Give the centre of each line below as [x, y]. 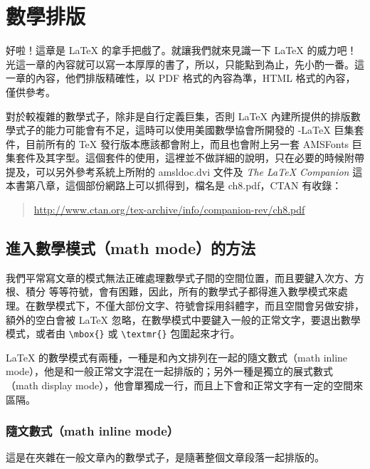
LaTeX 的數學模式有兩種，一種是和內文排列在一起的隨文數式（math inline [177, 357]
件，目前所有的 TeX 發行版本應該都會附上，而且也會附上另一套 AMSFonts [178, 143]
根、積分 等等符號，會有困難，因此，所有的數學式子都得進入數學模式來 [172, 291]
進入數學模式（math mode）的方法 [131, 248]
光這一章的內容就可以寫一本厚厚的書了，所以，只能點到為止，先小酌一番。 [180, 64]
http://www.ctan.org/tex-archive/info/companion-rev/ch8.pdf [169, 210]
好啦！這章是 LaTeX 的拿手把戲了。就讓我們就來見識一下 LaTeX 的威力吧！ [181, 50]
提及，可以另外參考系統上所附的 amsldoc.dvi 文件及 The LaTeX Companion [178, 171]
